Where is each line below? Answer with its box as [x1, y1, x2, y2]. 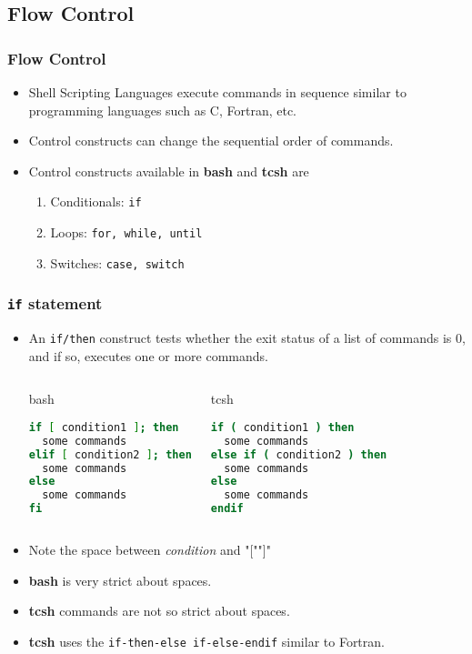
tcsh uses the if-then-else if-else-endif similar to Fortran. [28, 631, 385, 650]
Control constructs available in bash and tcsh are [28, 161, 309, 180]
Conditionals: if [50, 192, 142, 211]
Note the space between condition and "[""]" [28, 540, 271, 559]
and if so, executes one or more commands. [28, 346, 268, 365]
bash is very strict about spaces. [28, 570, 212, 589]
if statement [7, 292, 103, 315]
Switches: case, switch [50, 253, 185, 272]
